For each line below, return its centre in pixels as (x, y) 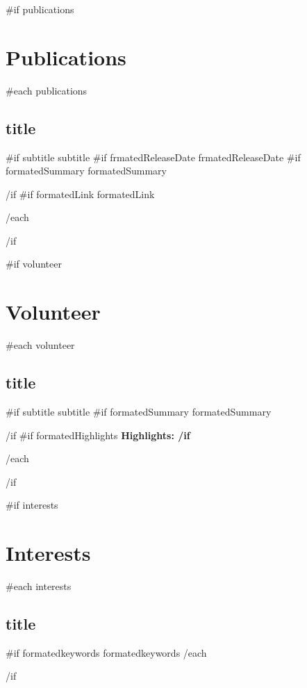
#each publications (47, 90)
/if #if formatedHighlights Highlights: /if (98, 435)
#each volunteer (40, 345)
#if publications (40, 9)
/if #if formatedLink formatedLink (80, 194)
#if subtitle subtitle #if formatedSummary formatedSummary (139, 411)
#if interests (32, 505)
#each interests (39, 586)
